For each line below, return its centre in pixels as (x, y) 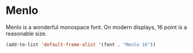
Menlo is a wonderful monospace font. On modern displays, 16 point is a (96, 27)
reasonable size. (26, 33)
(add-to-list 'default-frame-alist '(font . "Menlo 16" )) (81, 45)
